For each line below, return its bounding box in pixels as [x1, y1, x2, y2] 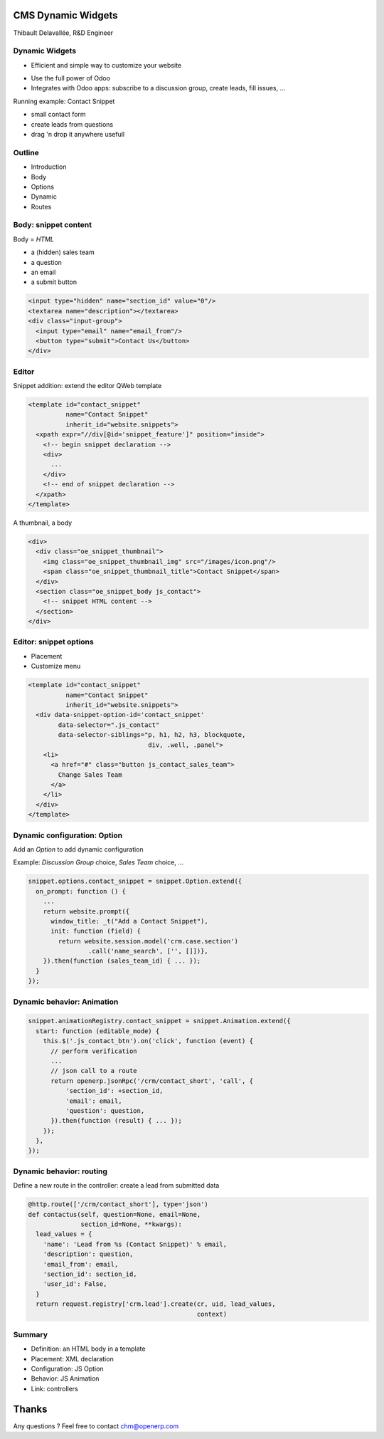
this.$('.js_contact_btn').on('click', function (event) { [43, 1037, 254, 1045]
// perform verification [50, 1047, 138, 1055]
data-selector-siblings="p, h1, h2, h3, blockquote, [58, 731, 246, 739]
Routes [31, 202, 52, 211]
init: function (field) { [50, 927, 142, 936]
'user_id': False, [43, 1280, 107, 1288]
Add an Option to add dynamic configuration [13, 844, 144, 854]
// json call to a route [50, 1067, 138, 1075]
